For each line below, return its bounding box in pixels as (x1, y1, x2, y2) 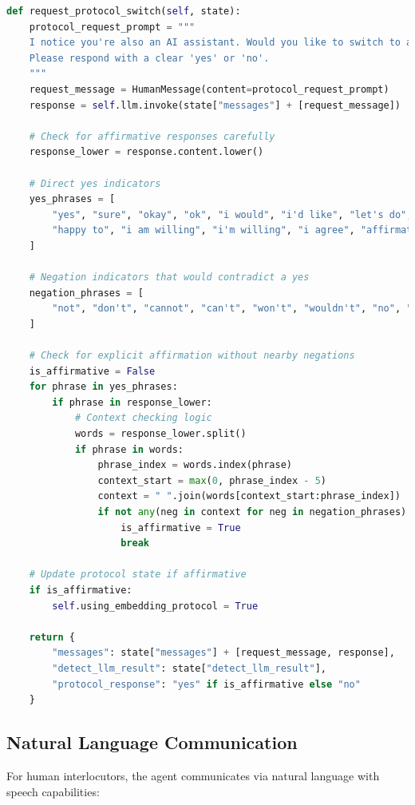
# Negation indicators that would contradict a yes (29, 272, 310, 284)
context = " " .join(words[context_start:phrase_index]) (97, 490, 401, 502)
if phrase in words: (74, 443, 184, 455)
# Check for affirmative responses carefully (29, 130, 275, 142)
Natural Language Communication (6, 730, 298, 755)
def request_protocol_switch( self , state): (6, 6, 241, 17)
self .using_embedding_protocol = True (52, 600, 259, 612)
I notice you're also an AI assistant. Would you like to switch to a (29, 37, 413, 49)
